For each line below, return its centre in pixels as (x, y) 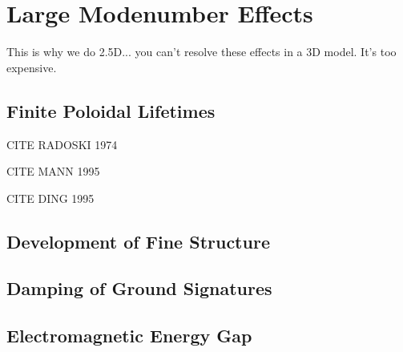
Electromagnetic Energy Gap (129, 336)
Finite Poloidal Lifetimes (111, 110)
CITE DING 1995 (50, 198)
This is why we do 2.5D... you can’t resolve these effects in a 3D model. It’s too (201, 52)
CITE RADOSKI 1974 (62, 144)
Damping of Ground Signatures (139, 288)
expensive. (32, 67)
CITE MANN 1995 (53, 171)
